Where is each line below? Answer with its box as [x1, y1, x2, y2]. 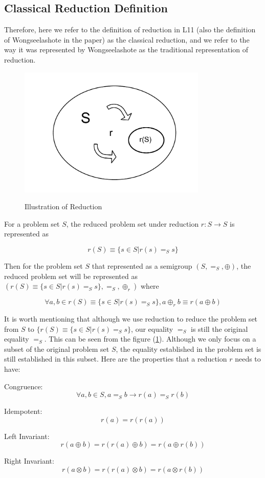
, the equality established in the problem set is [116, 343, 261, 354]
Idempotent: [4, 406, 42, 416]
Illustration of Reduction [25, 201, 102, 212]
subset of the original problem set [4, 343, 109, 354]
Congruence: [4, 381, 43, 391]
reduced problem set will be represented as [4, 270, 138, 281]
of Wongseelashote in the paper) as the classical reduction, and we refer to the [4, 34, 250, 45]
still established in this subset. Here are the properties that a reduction [4, 353, 227, 364]
